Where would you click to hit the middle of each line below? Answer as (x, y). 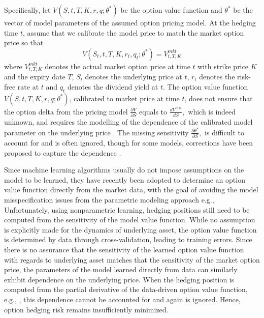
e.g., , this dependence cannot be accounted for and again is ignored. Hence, (122, 299)
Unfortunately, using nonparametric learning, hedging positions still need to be (127, 209)
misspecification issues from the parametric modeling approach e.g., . (110, 199)
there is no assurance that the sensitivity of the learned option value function (124, 249)
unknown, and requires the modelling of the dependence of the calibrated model (128, 122)
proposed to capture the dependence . (63, 152)
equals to (153, 111)
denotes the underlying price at (134, 77)
